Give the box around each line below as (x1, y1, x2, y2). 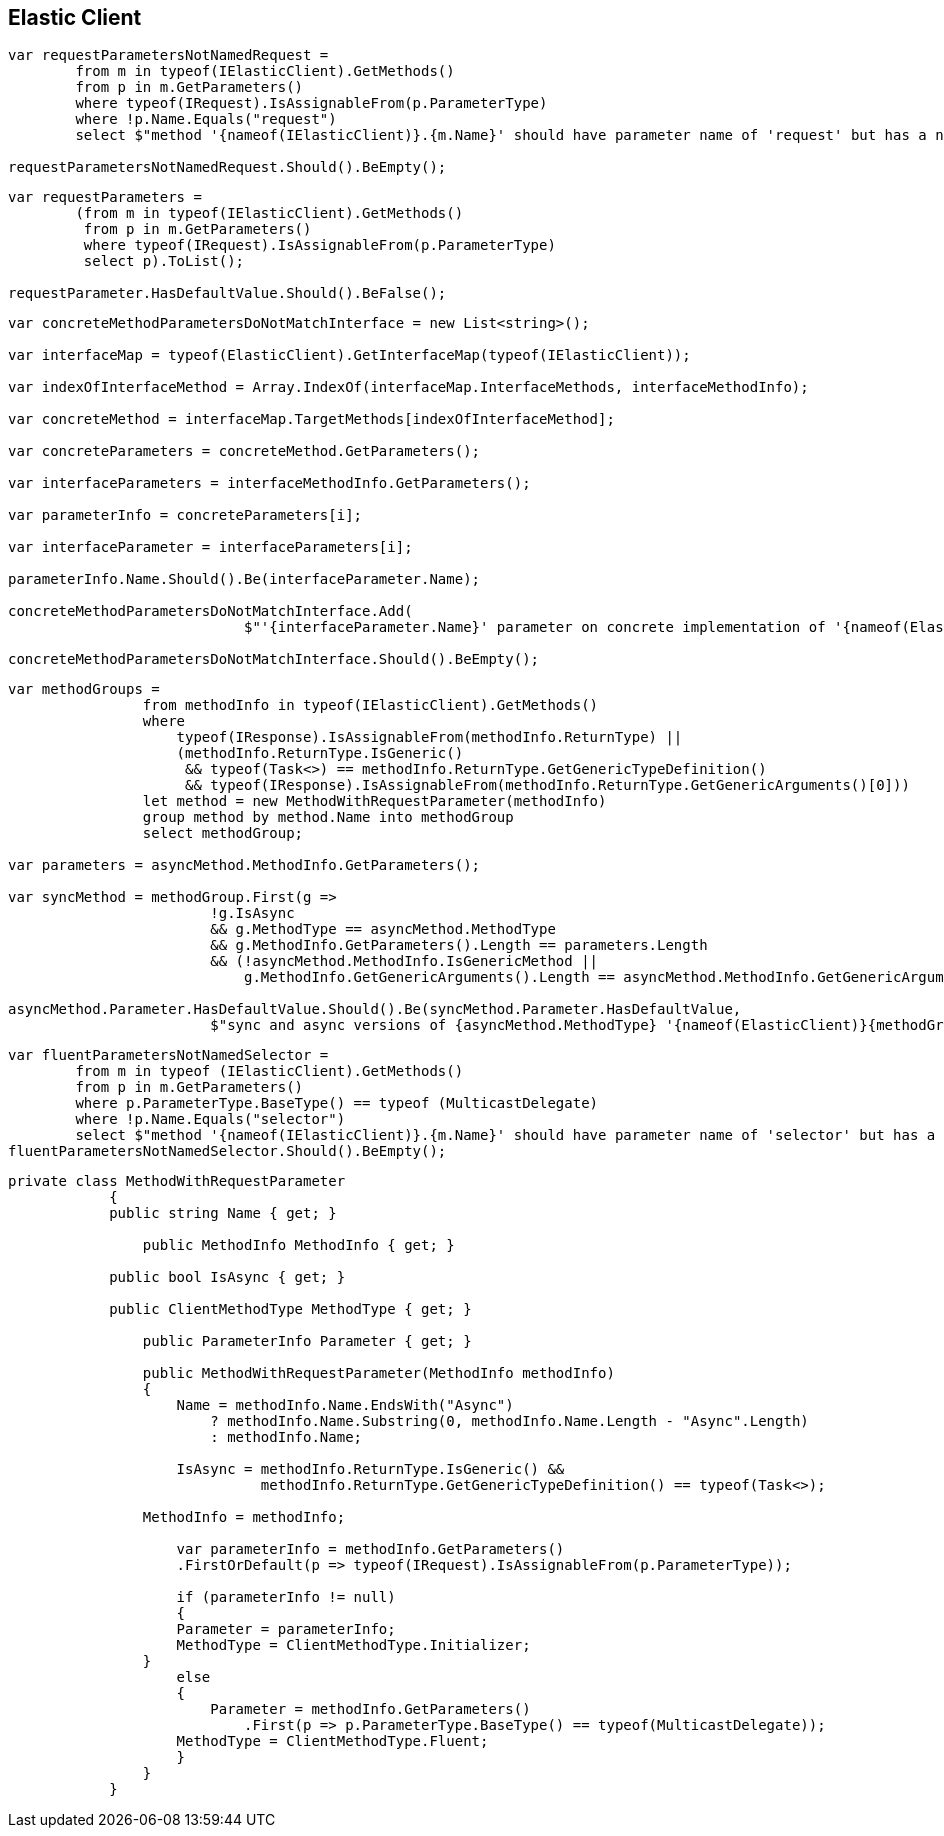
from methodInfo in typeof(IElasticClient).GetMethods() (142, 697, 599, 714)
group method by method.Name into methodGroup (142, 809, 514, 826)
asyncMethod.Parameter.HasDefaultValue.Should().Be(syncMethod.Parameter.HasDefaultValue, (8, 1001, 742, 1018)
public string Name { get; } (109, 1205, 337, 1222)
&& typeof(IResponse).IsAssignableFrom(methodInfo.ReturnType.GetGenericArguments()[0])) (185, 777, 910, 794)
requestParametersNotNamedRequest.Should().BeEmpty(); (8, 159, 447, 176)
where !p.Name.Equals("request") (75, 111, 337, 128)
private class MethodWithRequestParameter (8, 1173, 346, 1190)
